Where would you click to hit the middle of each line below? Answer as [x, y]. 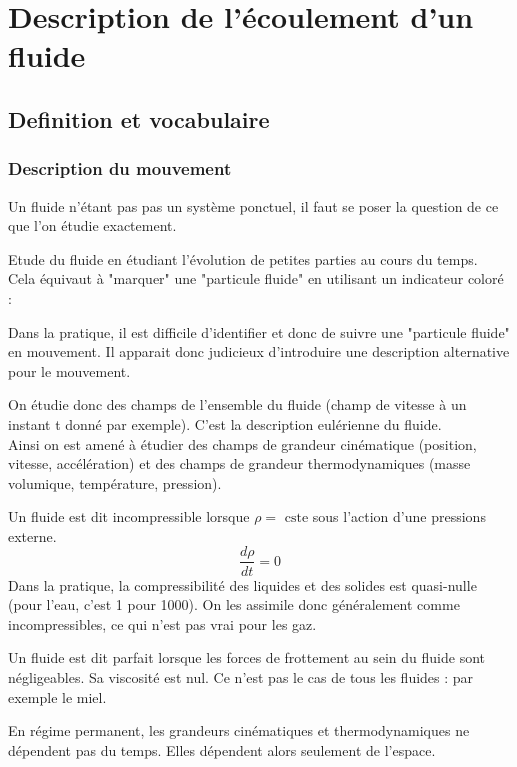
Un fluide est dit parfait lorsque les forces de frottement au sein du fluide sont [247, 657]
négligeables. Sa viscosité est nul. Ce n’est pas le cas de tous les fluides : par [241, 676]
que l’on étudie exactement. [92, 225]
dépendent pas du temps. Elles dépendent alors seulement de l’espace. [222, 749]
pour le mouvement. [69, 370]
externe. [32, 535]
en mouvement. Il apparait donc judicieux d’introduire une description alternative [259, 351]
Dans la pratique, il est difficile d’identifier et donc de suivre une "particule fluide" [259, 331]
